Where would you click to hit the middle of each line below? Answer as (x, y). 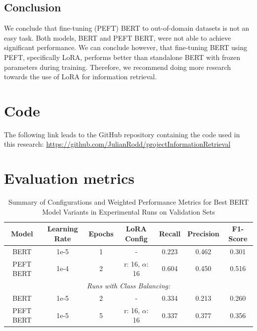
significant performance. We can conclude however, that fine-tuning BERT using (126, 47)
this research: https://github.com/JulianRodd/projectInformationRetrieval (117, 144)
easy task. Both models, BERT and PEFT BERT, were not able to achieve (118, 37)
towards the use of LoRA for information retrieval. (81, 77)
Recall (170, 234)
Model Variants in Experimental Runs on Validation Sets (128, 211)
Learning (63, 229)
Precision (203, 234)
